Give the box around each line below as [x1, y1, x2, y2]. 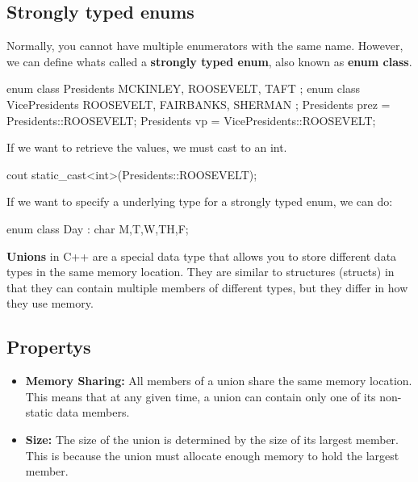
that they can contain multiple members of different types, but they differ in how [6, 279, 408, 295]
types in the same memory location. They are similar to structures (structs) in [6, 263, 395, 280]
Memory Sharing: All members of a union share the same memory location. [25, 372, 412, 389]
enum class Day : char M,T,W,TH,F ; [6, 220, 189, 237]
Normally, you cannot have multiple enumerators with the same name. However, [6, 37, 403, 54]
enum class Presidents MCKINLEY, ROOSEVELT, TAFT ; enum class [6, 80, 360, 97]
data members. [56, 404, 130, 421]
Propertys [6, 334, 91, 359]
